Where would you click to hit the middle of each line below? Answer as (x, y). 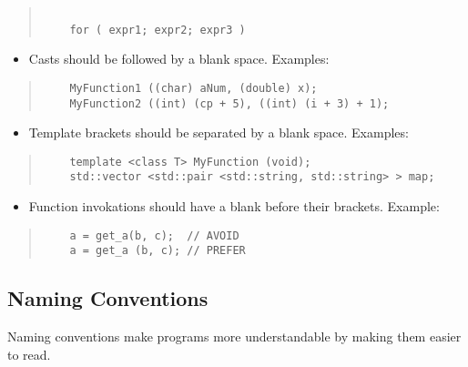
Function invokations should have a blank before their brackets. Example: (234, 206)
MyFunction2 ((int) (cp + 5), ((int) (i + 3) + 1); (229, 103)
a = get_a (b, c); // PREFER (158, 251)
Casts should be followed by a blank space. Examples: (179, 59)
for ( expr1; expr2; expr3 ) (158, 30)
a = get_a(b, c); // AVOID (154, 235)
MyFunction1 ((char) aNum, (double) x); (193, 88)
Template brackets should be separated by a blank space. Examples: (219, 133)
